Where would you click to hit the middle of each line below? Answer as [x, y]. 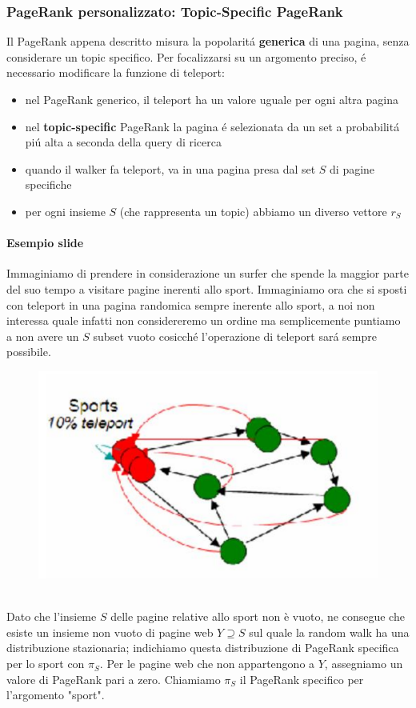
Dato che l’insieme [52, 616]
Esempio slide [45, 243]
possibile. [29, 352]
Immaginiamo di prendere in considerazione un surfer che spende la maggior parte [208, 273]
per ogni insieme [65, 211]
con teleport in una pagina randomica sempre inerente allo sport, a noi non [191, 304]
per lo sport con [46, 664]
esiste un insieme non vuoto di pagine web [110, 632]
